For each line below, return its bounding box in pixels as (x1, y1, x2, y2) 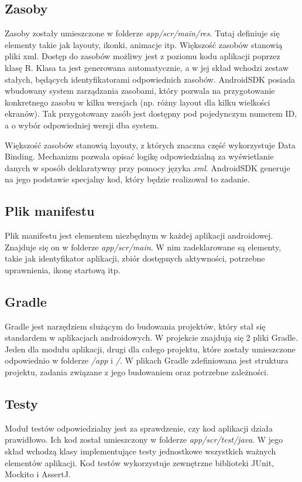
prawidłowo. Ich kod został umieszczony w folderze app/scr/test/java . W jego (5, 433, 283, 446)
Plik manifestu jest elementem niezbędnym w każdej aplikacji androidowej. (5, 229, 273, 242)
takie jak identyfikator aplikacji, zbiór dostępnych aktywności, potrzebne (5, 252, 265, 264)
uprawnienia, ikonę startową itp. (5, 263, 121, 276)
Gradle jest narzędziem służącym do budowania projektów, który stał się (5, 320, 266, 332)
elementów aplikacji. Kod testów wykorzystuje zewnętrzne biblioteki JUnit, (5, 456, 274, 469)
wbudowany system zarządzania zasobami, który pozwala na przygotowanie (5, 84, 275, 97)
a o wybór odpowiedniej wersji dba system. (5, 118, 159, 131)
